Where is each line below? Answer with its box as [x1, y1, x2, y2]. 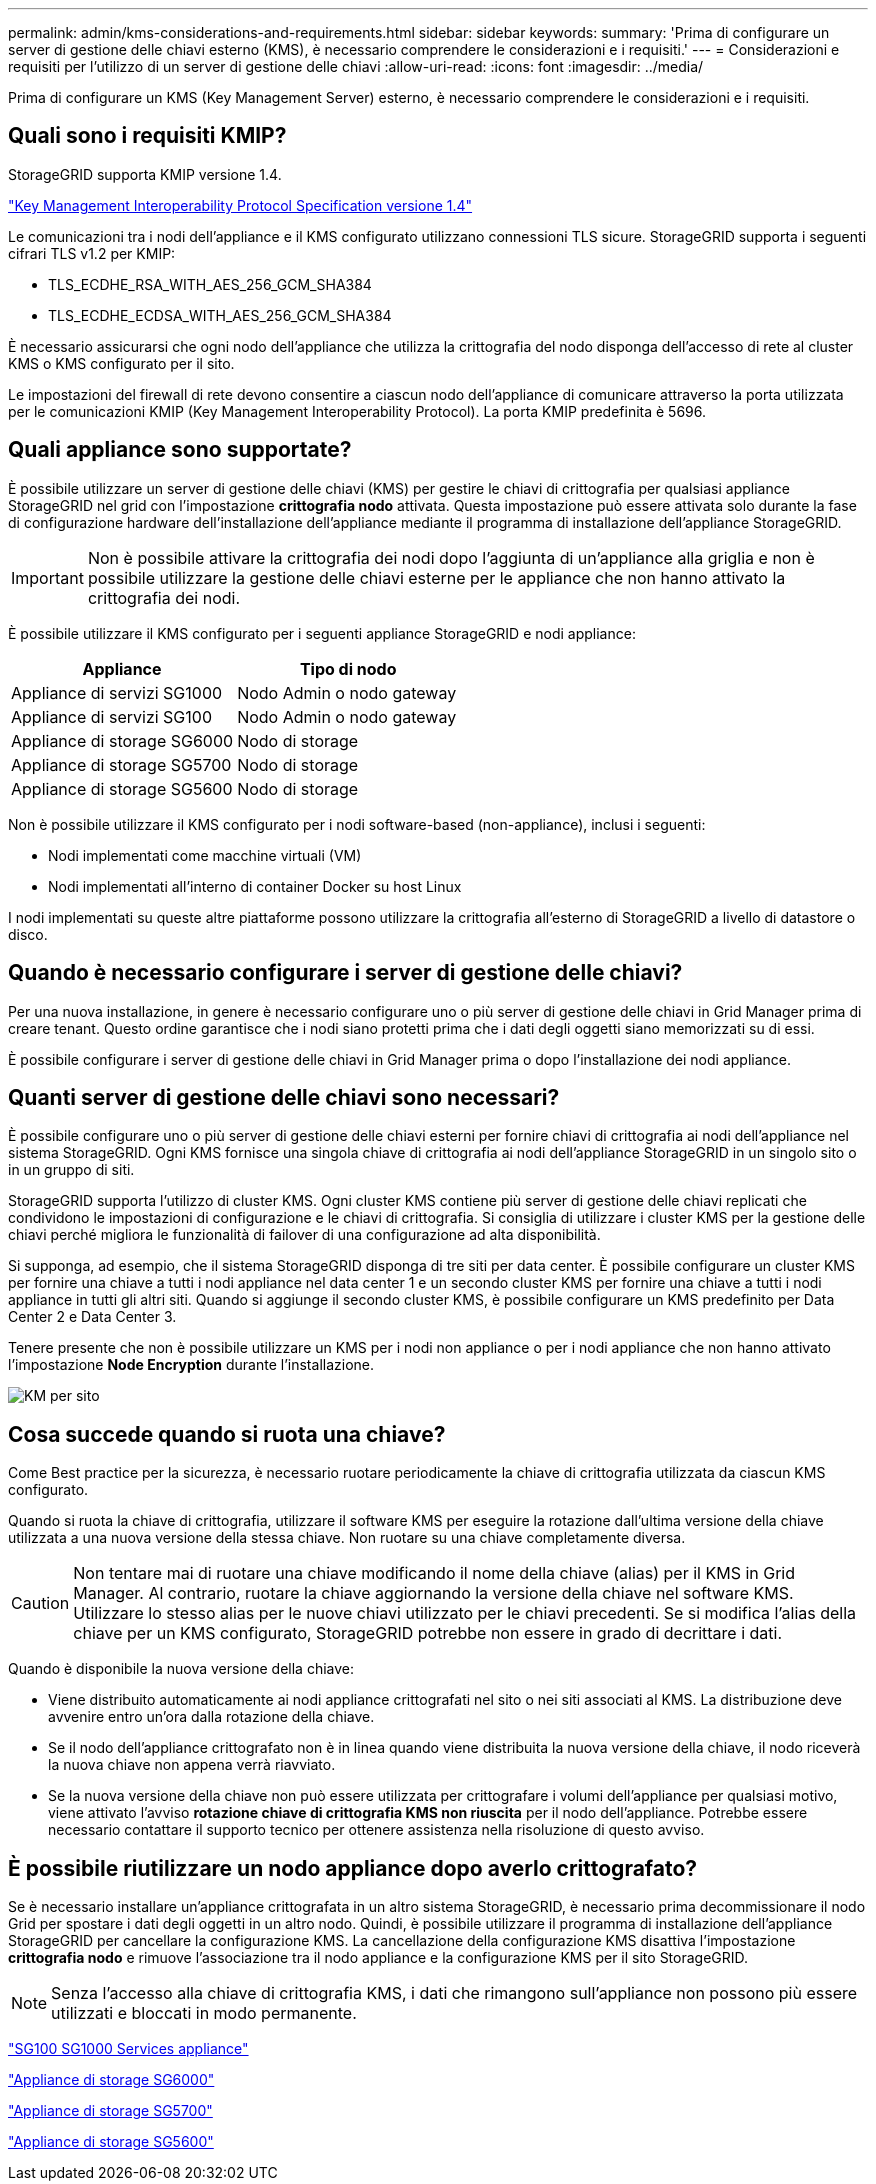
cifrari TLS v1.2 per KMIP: [8, 244, 176, 262]
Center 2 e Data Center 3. [8, 1308, 177, 1326]
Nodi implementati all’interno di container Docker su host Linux [48, 877, 462, 895]
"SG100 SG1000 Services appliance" [8, 2040, 249, 2058]
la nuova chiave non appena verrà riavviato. [48, 1756, 336, 1774]
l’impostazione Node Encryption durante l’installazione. [8, 1356, 375, 1374]
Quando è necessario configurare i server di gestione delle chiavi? [8, 960, 683, 986]
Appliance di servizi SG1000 [11, 682, 223, 703]
